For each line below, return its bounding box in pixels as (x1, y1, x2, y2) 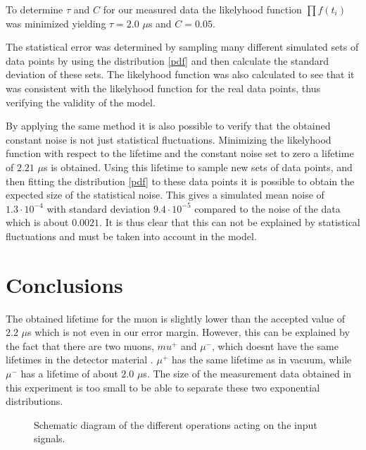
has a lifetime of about (20, 366, 118, 380)
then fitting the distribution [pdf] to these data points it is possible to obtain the (6, 173, 355, 188)
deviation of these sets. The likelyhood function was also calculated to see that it (6, 67, 355, 82)
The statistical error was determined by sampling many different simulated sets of (6, 39, 359, 54)
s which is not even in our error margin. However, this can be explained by (27, 325, 350, 339)
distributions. (6, 394, 63, 408)
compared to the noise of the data (194, 201, 341, 215)
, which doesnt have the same (212, 338, 339, 353)
